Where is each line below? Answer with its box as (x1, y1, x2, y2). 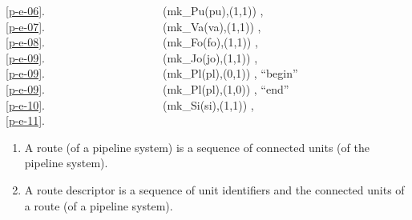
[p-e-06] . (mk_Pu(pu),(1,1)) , (6, 2, 264, 18)
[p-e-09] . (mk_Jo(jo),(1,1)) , (6, 49, 258, 66)
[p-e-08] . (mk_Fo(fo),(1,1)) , (6, 34, 258, 50)
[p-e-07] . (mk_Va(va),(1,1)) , (6, 18, 261, 34)
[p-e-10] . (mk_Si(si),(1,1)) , (6, 96, 254, 113)
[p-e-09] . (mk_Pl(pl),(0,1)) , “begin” (6, 65, 298, 82)
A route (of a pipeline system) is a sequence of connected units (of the (24, 138, 370, 155)
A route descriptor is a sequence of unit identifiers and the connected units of (24, 181, 405, 198)
